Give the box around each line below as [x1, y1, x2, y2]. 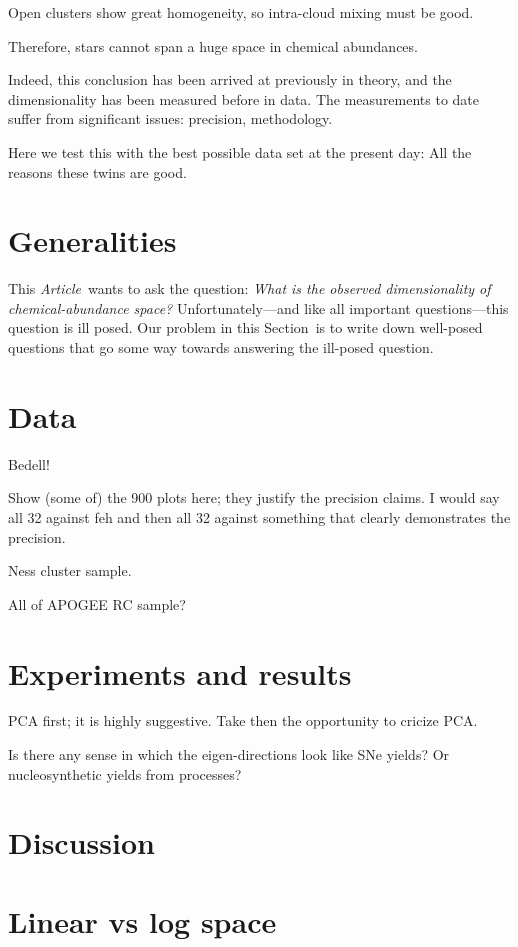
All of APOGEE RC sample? [8, 593, 186, 614]
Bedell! [8, 453, 50, 474]
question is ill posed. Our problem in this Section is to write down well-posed [8, 317, 483, 338]
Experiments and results [8, 652, 352, 693]
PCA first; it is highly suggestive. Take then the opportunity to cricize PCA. [8, 710, 478, 731]
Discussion [8, 822, 155, 863]
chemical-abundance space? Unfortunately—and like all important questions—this [8, 297, 509, 318]
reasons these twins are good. [8, 161, 187, 182]
